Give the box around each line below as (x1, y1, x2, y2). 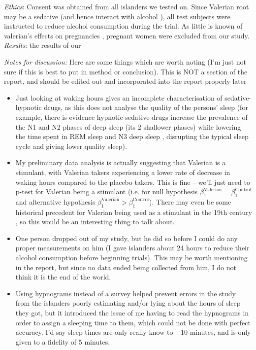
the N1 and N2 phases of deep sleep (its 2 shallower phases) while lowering (15, 121, 241, 132)
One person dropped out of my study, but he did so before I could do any (15, 233, 238, 243)
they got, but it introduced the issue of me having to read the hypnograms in (15, 308, 249, 318)
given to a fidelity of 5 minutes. (15, 336, 110, 347)
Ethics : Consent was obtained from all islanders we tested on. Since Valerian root (4, 1, 249, 11)
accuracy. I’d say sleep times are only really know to (15, 327, 173, 337)
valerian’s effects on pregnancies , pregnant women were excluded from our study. (4, 30, 250, 40)
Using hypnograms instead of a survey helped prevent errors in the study (15, 288, 236, 298)
